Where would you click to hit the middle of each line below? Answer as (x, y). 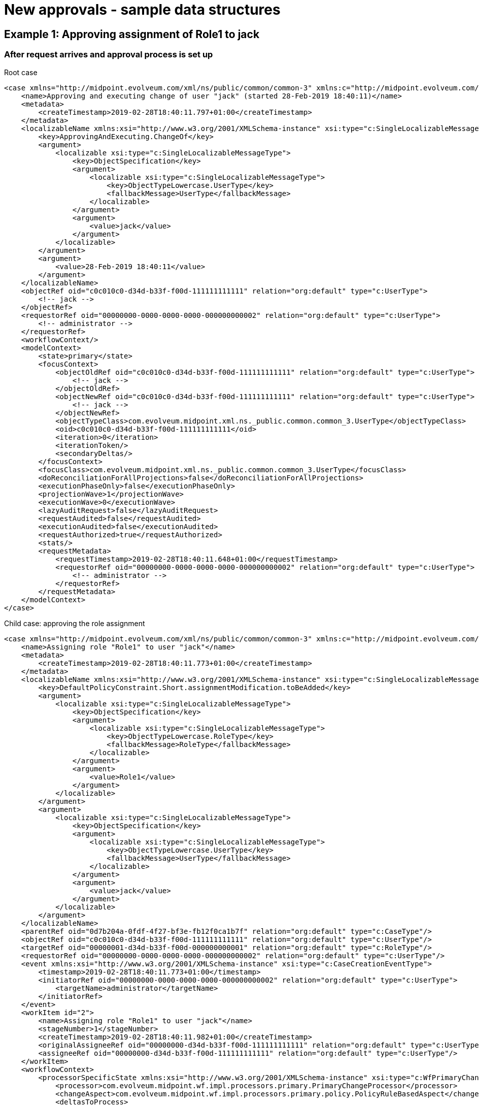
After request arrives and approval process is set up (109, 55)
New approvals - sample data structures (142, 10)
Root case (21, 72)
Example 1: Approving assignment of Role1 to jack (132, 34)
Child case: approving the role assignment (75, 623)
